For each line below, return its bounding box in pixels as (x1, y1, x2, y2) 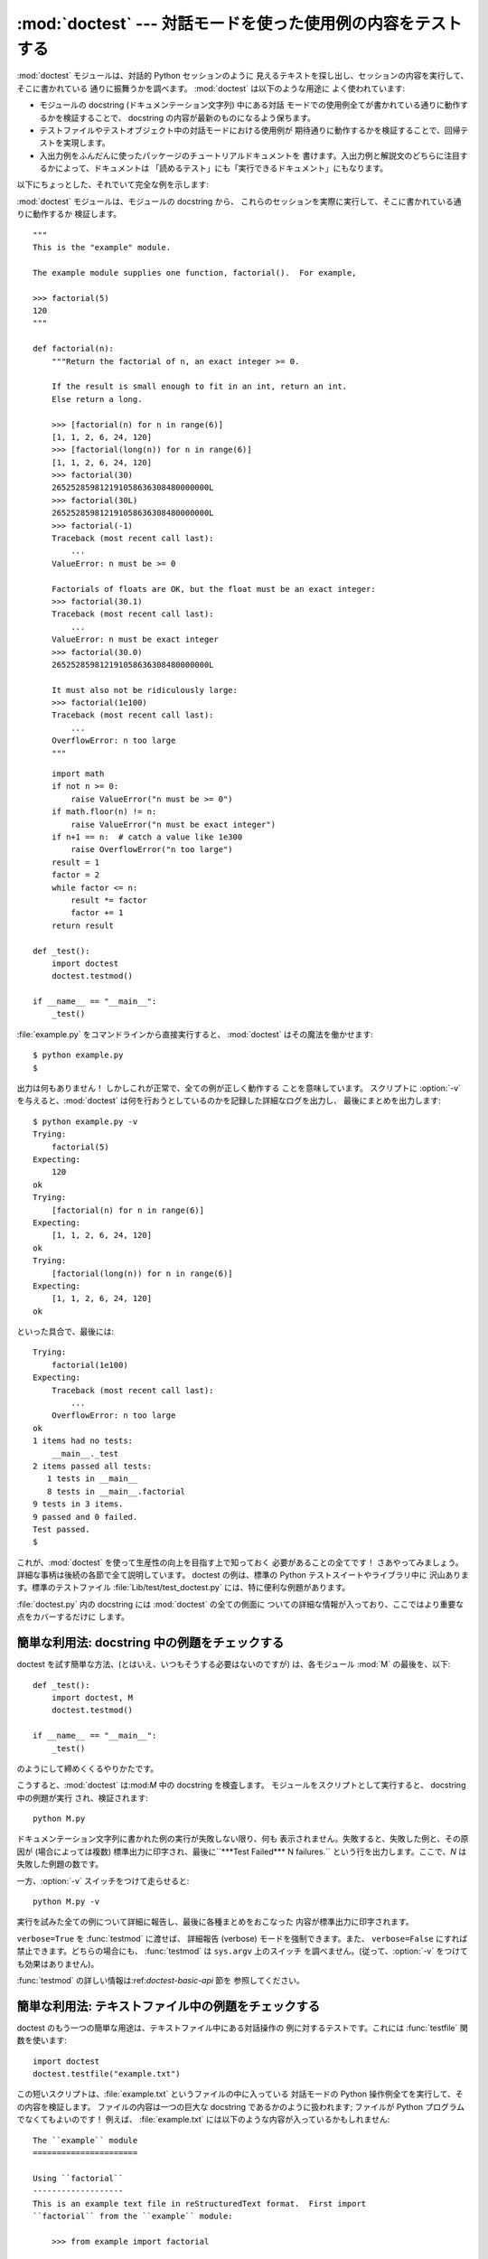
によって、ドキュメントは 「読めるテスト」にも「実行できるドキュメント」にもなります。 (54, 163, 389, 173)
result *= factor (70, 895, 148, 905)
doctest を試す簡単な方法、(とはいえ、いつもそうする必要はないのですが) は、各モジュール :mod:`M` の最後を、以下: (16, 1659, 451, 1670)
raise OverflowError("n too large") (70, 845, 234, 855)
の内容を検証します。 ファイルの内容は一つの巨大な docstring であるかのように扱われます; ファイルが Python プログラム (16, 2101, 465, 2112)
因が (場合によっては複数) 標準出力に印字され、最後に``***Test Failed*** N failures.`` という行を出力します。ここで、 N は (16, 1846, 467, 1857)
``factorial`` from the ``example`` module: (33, 2210, 234, 2221)
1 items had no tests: (33, 1436, 134, 1446)
